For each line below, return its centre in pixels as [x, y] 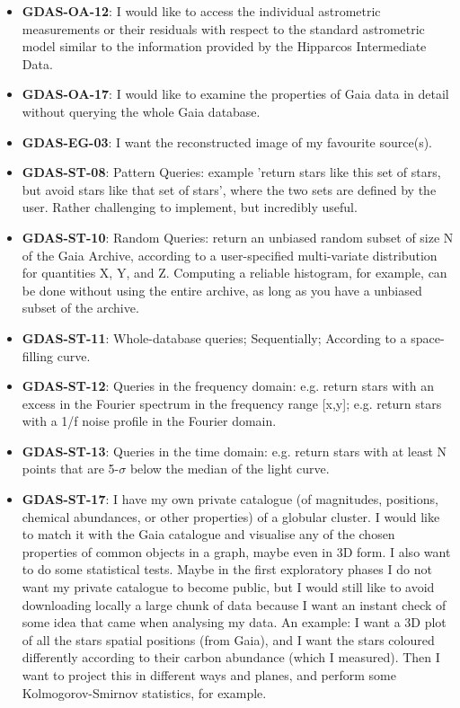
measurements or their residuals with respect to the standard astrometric [223, 28]
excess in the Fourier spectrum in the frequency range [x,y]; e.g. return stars [232, 403]
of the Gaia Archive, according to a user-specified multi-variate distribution [230, 255]
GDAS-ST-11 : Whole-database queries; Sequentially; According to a [214, 337]
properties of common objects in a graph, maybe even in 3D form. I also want [236, 551]
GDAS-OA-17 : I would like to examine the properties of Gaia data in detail [235, 94]
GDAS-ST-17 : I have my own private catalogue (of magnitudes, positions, [230, 499]
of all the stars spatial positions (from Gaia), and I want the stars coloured [228, 639]
